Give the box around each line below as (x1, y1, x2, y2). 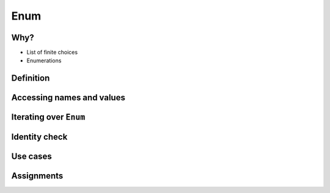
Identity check (11, 132, 68, 142)
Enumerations (26, 57, 62, 64)
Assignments (11, 171, 64, 181)
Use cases (11, 151, 52, 162)
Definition (11, 73, 50, 84)
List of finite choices (26, 49, 78, 56)
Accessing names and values (11, 92, 125, 103)
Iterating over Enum (11, 112, 86, 122)
